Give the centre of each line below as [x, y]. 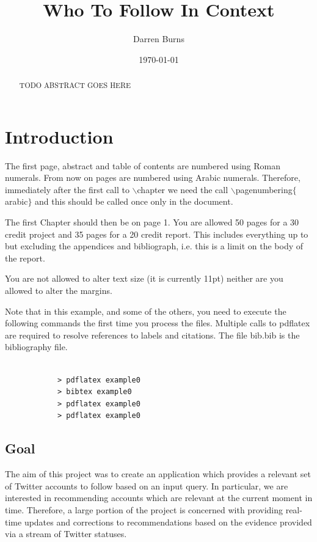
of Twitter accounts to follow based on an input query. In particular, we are [147, 485]
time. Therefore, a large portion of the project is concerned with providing [144, 509]
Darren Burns [159, 39]
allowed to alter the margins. [59, 291]
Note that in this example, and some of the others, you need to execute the [146, 311]
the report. [25, 258]
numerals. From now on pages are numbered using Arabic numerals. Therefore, [153, 178]
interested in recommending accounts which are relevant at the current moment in [159, 498]
